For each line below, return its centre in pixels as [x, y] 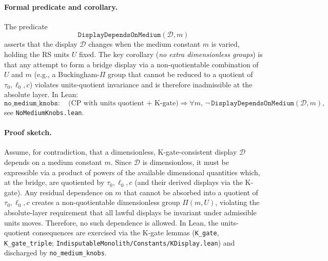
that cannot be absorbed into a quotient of [191, 192]
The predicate [26, 26]
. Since [121, 162]
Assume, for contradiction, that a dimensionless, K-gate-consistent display [121, 152]
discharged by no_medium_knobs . [55, 253]
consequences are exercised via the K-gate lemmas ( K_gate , [126, 232]
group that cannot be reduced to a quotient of [180, 74]
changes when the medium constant [144, 44]
